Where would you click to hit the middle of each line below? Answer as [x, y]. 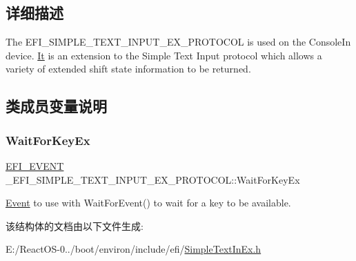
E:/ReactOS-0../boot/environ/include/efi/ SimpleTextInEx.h [133, 249]
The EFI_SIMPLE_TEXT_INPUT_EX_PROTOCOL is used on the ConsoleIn [178, 42]
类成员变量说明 [56, 106]
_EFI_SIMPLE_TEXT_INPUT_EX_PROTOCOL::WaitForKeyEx [153, 179]
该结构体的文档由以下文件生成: [75, 225]
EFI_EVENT [35, 165]
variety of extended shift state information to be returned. [128, 69]
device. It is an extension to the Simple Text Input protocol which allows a [164, 55]
